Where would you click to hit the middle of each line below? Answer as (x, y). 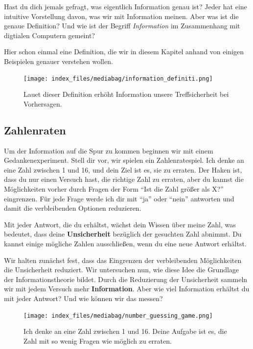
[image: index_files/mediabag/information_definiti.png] (118, 78)
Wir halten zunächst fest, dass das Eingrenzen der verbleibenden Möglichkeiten (123, 260)
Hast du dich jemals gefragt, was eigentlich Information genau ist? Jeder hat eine (126, 6)
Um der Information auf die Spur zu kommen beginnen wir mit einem (109, 150)
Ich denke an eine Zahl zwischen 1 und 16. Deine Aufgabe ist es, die (125, 331)
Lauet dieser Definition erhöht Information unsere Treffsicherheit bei (126, 94)
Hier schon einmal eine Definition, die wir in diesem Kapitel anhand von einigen (124, 52)
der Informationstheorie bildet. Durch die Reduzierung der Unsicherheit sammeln (126, 279)
